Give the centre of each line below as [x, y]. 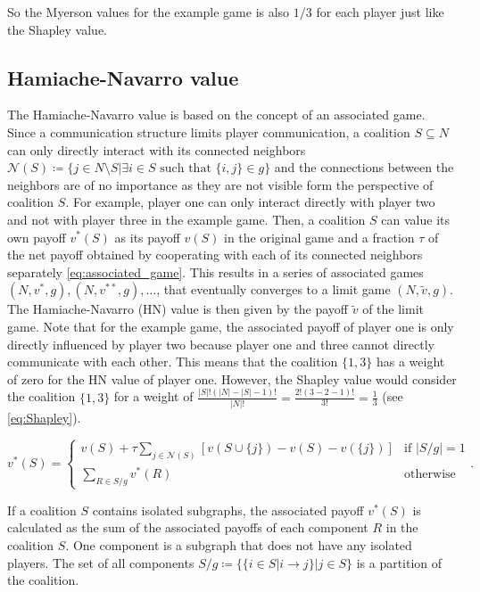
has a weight [410, 362]
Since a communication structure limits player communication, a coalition [209, 132]
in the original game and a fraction [319, 237]
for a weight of [153, 396]
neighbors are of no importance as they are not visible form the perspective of [220, 184]
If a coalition [42, 510]
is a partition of [399, 562]
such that [186, 169]
